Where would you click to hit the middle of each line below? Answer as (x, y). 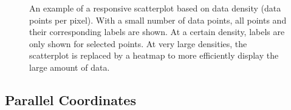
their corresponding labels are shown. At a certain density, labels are (157, 32)
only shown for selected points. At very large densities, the (138, 43)
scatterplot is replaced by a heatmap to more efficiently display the (154, 55)
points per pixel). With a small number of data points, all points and (158, 20)
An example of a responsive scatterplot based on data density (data (155, 8)
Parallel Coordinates (70, 99)
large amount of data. (70, 67)
